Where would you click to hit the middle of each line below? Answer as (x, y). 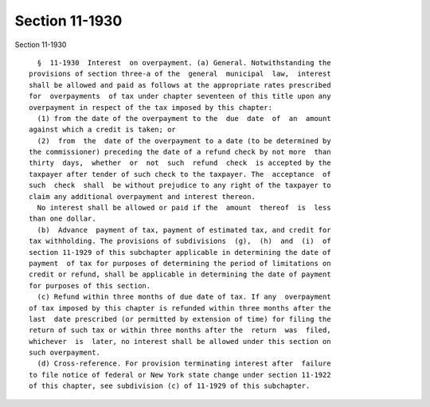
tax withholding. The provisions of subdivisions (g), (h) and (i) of (180, 241)
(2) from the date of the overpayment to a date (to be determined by (184, 141)
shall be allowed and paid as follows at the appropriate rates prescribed (180, 85)
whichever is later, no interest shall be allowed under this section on (180, 341)
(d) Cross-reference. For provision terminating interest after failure (184, 364)
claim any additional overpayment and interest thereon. (143, 196)
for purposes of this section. (90, 286)
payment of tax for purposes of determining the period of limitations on (180, 263)
